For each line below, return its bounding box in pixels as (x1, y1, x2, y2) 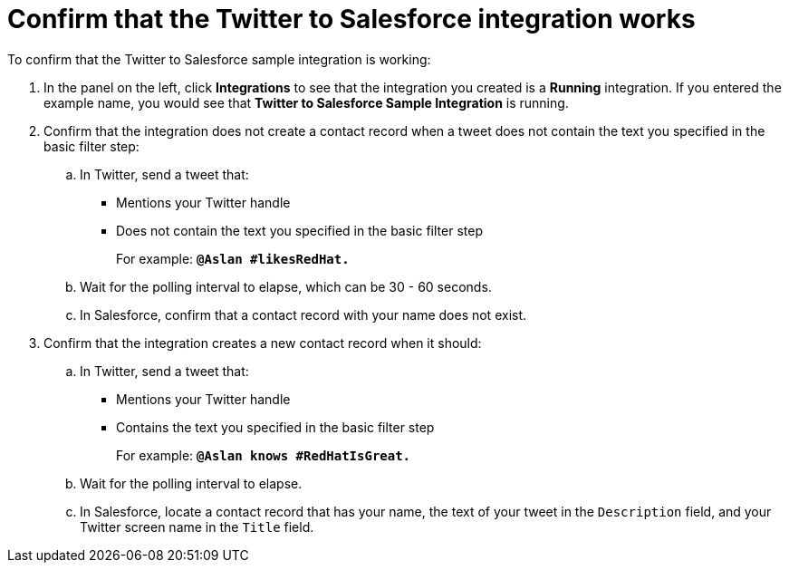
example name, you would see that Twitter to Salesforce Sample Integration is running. (43, 94, 569, 111)
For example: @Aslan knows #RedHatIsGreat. (116, 447, 411, 463)
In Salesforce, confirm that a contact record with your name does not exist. (80, 306, 527, 323)
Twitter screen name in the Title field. (80, 518, 314, 535)
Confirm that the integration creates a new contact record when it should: (43, 334, 482, 351)
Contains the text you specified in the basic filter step (116, 419, 435, 435)
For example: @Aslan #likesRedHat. (116, 250, 350, 266)
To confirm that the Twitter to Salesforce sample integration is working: (7, 51, 431, 67)
